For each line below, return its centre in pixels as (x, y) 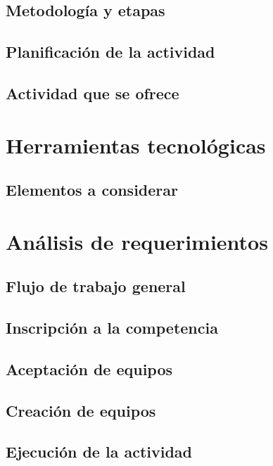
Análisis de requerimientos (137, 241)
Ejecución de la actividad (99, 452)
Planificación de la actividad (110, 52)
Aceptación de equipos (89, 369)
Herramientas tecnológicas (136, 145)
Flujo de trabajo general (96, 286)
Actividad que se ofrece (93, 93)
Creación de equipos (81, 410)
